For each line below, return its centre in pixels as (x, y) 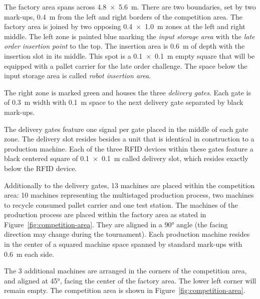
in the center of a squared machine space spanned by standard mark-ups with (123, 244)
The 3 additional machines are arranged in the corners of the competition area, (125, 271)
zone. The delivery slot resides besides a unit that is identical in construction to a (129, 139)
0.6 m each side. (29, 254)
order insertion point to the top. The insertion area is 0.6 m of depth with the (124, 46)
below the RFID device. (41, 168)
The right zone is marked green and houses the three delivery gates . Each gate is (127, 92)
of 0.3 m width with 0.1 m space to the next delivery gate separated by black (124, 102)
